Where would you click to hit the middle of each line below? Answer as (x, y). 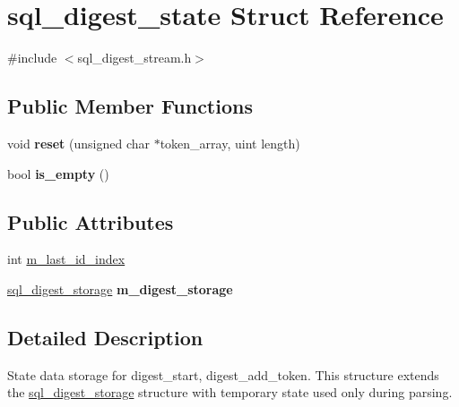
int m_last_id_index (66, 259)
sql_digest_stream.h (134, 58)
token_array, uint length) (230, 143)
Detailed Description (105, 337)
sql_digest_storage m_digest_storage (120, 288)
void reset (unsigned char (78, 143)
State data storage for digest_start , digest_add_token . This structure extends (223, 374)
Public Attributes (91, 221)
